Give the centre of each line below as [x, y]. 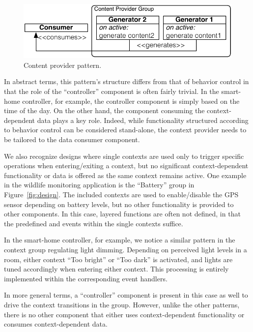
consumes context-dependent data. [56, 324]
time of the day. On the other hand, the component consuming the [104, 110]
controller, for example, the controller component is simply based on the [131, 101]
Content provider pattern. [63, 65]
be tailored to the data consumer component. [72, 139]
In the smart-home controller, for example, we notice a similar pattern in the [120, 240]
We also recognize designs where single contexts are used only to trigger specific [124, 156]
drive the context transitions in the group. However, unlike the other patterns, [122, 304]
